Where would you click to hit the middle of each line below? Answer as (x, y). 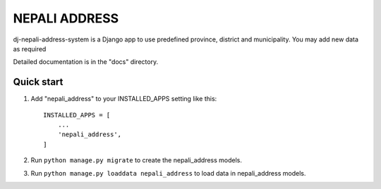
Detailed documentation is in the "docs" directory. (86, 62)
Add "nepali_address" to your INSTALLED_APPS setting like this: (124, 99)
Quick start (38, 82)
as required (30, 48)
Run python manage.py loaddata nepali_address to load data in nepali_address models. (168, 173)
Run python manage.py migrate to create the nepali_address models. (137, 160)
